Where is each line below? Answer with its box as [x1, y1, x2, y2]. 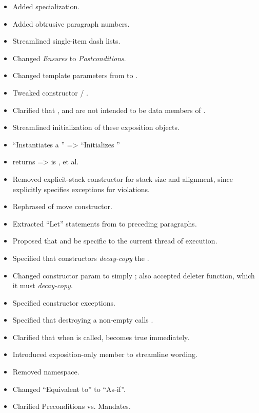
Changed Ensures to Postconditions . [12, 52, 126, 63]
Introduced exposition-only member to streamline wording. [12, 349, 197, 360]
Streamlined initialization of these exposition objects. [12, 122, 180, 133]
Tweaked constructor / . [12, 87, 88, 98]
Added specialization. [12, 1, 80, 11]
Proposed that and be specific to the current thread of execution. [12, 235, 217, 246]
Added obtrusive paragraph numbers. [12, 18, 130, 29]
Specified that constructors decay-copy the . [12, 252, 149, 263]
